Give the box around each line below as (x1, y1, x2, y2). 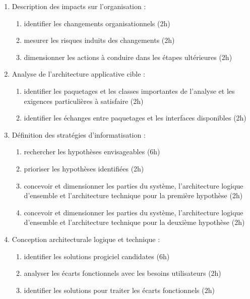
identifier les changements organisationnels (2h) (24, 18, 170, 28)
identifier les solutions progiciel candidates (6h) (24, 251, 170, 261)
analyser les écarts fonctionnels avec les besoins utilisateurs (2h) (24, 268, 221, 278)
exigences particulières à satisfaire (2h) (24, 95, 144, 106)
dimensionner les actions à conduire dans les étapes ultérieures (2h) (24, 51, 232, 62)
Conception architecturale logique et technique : (12, 233, 160, 244)
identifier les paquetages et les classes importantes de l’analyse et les (24, 85, 235, 96)
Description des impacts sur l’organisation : (12, 1, 146, 11)
